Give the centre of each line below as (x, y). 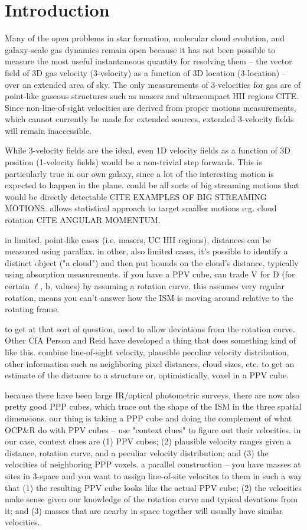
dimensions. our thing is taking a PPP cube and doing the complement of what (148, 418)
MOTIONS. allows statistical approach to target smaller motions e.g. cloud (141, 208)
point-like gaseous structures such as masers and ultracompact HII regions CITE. (152, 96)
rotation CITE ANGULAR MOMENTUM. (83, 220)
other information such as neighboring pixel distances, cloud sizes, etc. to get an (150, 363)
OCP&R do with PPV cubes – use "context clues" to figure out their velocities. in (153, 429)
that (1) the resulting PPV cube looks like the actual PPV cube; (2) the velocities (153, 487)
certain (17, 286)
